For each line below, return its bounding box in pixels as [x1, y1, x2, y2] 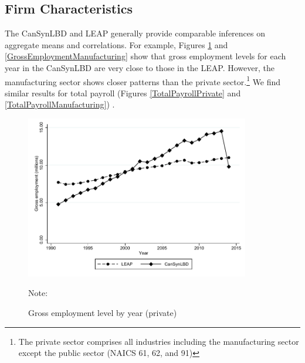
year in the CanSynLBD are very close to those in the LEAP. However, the [5, 61, 274, 73]
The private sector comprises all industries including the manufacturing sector [18, 335, 299, 347]
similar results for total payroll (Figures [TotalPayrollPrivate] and [5, 86, 241, 99]
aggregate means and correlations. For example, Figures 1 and [5, 38, 228, 51]
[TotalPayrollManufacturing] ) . [5, 98, 115, 110]
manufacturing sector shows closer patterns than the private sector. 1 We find [5, 73, 281, 88]
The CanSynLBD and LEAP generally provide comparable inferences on [5, 27, 265, 39]
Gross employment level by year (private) [28, 307, 177, 318]
